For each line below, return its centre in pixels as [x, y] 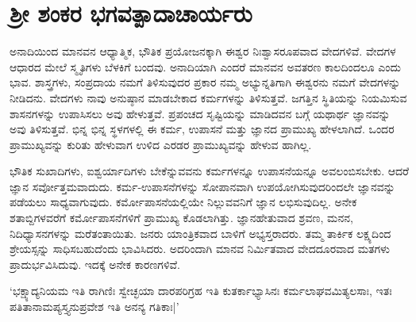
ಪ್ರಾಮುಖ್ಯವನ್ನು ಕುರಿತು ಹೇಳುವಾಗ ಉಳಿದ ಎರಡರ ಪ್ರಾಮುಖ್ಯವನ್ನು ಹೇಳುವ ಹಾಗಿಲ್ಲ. [161, 144]
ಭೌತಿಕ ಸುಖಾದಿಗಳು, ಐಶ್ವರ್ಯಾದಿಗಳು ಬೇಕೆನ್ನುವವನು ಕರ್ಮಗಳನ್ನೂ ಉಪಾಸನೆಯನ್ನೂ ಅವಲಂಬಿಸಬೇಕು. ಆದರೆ [209, 171]
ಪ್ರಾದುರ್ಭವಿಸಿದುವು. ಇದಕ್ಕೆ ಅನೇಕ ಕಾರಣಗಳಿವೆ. [95, 264]
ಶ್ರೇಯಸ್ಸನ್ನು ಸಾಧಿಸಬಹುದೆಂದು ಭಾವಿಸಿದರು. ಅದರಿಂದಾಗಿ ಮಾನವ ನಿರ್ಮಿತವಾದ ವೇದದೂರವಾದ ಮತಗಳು [200, 249]
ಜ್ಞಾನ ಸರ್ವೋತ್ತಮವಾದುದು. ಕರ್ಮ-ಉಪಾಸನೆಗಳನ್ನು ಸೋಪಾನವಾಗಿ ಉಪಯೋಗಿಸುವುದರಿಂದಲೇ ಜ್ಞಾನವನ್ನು [202, 186]
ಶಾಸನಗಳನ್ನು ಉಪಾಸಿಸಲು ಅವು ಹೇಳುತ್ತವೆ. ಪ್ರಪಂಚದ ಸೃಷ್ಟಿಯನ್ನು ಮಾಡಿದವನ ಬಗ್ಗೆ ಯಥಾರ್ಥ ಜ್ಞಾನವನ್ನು [200, 113]
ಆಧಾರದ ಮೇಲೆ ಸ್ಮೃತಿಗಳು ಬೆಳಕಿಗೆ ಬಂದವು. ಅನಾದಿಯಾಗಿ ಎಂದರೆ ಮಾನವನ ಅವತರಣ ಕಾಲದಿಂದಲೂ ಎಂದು [206, 66]
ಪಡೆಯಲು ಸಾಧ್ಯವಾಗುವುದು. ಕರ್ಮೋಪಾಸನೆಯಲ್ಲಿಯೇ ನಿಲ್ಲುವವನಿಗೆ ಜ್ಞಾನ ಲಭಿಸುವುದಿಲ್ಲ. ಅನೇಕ [183, 202]
